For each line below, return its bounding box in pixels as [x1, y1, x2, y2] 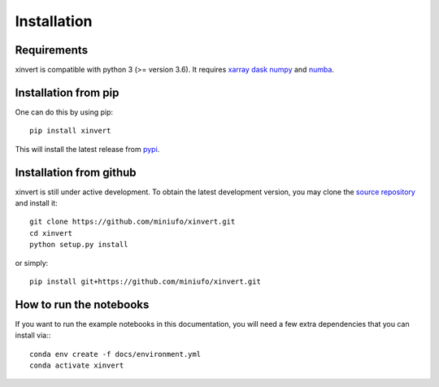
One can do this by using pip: [15, 107, 114, 117]
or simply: [15, 258, 49, 267]
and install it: [15, 198, 58, 208]
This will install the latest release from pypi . [15, 144, 160, 154]
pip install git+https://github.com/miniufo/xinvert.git [29, 277, 262, 286]
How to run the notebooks [15, 298, 150, 311]
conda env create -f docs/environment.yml [29, 350, 202, 359]
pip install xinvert [29, 126, 111, 136]
